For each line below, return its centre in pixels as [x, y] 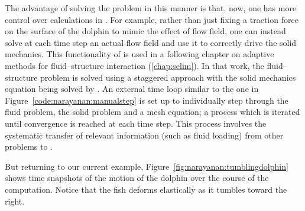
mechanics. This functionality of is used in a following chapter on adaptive [139, 54]
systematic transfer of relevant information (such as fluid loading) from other [144, 135]
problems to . [29, 146]
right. [15, 201]
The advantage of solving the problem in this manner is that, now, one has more [151, 8]
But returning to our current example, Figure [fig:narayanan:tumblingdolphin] [147, 166]
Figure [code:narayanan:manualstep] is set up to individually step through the [147, 100]
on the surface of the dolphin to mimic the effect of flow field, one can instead [145, 31]
